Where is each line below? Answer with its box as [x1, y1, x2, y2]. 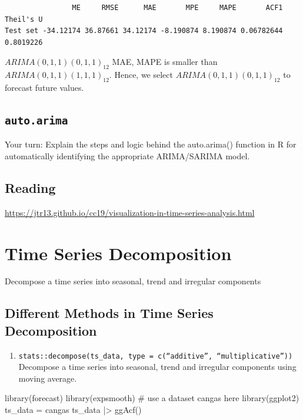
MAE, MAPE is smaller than [112, 55, 218, 68]
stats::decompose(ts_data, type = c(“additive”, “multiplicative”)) [18, 352, 293, 360]
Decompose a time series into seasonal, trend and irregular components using [18, 360, 297, 373]
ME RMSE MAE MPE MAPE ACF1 [72, 4, 283, 12]
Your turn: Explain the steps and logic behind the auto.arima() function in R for [5, 138, 297, 150]
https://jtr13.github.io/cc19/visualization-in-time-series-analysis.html [5, 206, 255, 218]
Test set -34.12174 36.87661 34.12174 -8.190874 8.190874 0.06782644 [5, 27, 283, 35]
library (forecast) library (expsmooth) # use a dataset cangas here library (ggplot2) [5, 392, 299, 404]
